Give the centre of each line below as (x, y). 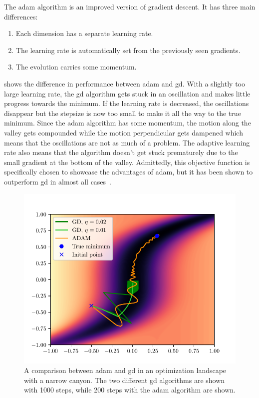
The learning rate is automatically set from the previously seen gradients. (128, 50)
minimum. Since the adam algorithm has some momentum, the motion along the (128, 123)
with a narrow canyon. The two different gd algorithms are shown (125, 380)
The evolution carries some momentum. (76, 67)
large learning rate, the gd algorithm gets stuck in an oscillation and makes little (127, 93)
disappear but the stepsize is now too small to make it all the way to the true (123, 113)
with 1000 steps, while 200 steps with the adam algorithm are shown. (130, 390)
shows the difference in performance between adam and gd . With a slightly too (125, 83)
